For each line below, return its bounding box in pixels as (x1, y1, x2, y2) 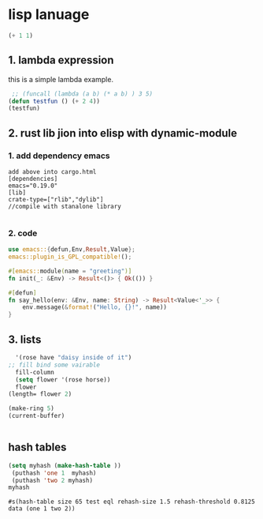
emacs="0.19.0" (8, 182, 58, 190)
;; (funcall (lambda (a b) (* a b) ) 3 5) (11, 89, 154, 98)
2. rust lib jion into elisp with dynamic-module (8, 126, 238, 140)
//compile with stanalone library (8, 202, 122, 210)
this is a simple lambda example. (8, 74, 114, 84)
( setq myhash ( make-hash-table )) (8, 461, 122, 469)
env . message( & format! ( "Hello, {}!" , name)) (22, 303, 168, 311)
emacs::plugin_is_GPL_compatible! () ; (8, 253, 132, 261)
